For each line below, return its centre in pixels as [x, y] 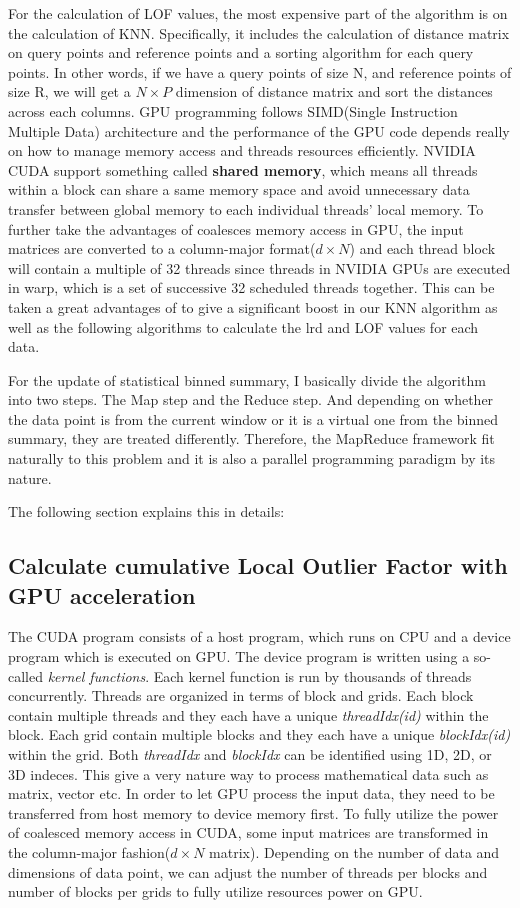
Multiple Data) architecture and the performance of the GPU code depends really [259, 130]
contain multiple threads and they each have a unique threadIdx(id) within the [248, 714]
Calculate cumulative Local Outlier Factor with [258, 565]
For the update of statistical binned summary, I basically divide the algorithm [247, 379]
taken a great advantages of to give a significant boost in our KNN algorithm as [253, 306]
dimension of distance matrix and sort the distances [334, 91]
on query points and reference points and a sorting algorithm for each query [241, 52]
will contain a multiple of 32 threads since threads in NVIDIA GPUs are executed [259, 267]
